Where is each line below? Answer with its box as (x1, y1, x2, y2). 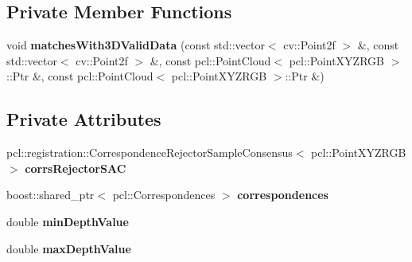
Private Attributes (6, 107, 161, 131)
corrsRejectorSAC (25, 159, 126, 176)
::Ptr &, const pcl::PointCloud (6, 68, 154, 84)
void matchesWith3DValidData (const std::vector (6, 37, 265, 53)
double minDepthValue (6, 213, 129, 229)
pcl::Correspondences (112, 186, 216, 203)
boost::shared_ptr (6, 186, 95, 203)
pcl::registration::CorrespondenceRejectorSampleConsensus (6, 144, 293, 161)
